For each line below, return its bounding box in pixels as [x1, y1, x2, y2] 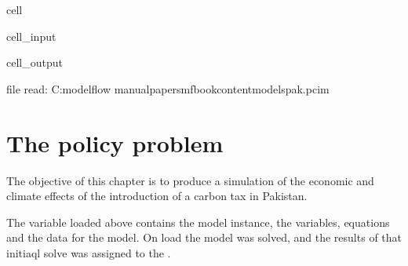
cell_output [6, 54, 63, 71]
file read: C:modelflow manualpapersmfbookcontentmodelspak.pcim [6, 80, 330, 97]
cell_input [6, 27, 56, 44]
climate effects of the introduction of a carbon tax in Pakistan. [6, 188, 308, 204]
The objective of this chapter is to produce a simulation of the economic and [6, 172, 374, 188]
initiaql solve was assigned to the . [6, 244, 171, 261]
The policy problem [6, 126, 224, 159]
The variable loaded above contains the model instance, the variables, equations [6, 213, 390, 230]
